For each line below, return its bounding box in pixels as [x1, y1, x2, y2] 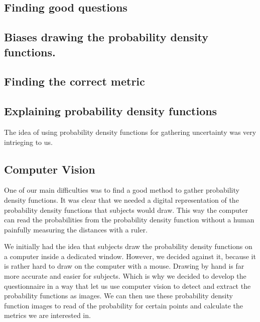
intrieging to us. [4, 136, 53, 147]
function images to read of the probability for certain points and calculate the [4, 300, 243, 310]
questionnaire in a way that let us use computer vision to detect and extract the [4, 280, 251, 291]
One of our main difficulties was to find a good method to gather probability [4, 185, 239, 195]
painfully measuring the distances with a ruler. [4, 224, 148, 234]
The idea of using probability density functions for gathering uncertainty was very [4, 126, 256, 137]
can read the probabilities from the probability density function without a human [4, 214, 254, 225]
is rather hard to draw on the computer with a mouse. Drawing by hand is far [4, 261, 244, 271]
